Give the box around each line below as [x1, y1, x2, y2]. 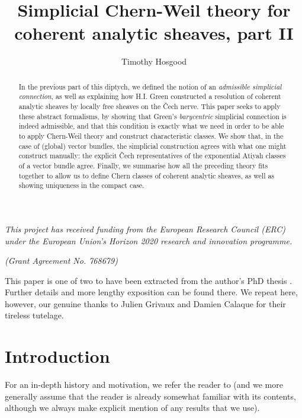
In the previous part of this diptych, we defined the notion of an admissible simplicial [18, 81, 282, 91]
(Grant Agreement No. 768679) [5, 254, 118, 267]
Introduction [5, 344, 110, 368]
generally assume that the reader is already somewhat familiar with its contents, [5, 390, 296, 402]
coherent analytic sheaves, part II [14, 21, 294, 45]
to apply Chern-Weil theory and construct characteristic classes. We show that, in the [18, 130, 284, 141]
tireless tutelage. [5, 309, 64, 321]
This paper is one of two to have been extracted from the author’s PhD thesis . [5, 274, 293, 286]
